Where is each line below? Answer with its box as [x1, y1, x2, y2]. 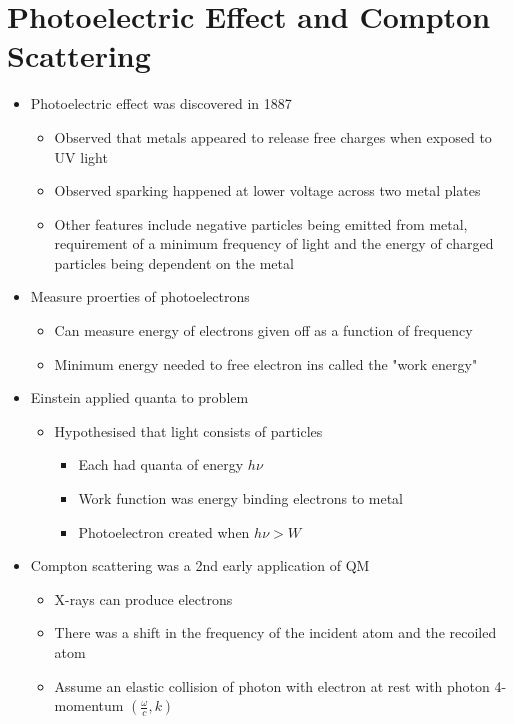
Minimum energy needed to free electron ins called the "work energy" [54, 353, 478, 374]
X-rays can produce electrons [54, 588, 233, 609]
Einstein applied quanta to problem [30, 387, 249, 408]
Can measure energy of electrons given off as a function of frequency [54, 320, 473, 341]
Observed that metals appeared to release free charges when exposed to [54, 126, 492, 147]
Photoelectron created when [78, 521, 250, 542]
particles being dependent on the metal [54, 252, 294, 273]
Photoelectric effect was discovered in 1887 [30, 93, 292, 114]
